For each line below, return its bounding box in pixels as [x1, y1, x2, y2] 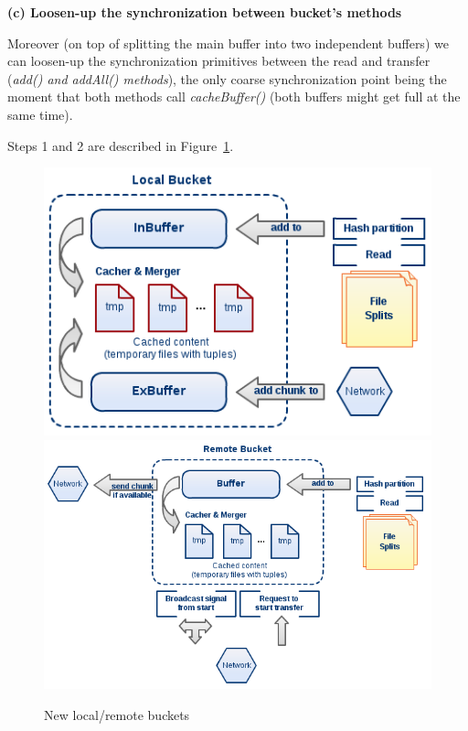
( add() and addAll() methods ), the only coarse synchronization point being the [7, 69, 447, 88]
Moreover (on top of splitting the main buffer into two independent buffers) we [7, 33, 449, 52]
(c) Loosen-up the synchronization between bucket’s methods [7, 3, 402, 21]
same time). [7, 104, 73, 124]
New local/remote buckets [44, 704, 190, 724]
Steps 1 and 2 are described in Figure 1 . [7, 135, 234, 155]
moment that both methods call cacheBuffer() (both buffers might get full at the [7, 87, 461, 106]
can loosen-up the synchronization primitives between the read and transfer [7, 51, 431, 70]
